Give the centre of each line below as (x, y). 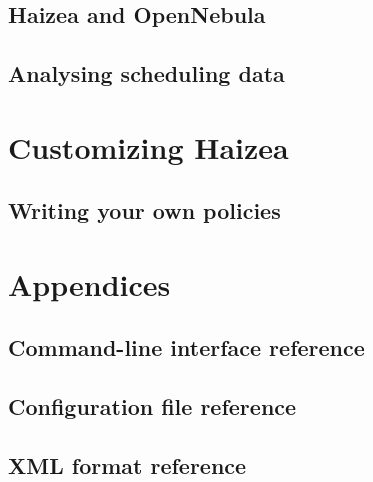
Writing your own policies (144, 210)
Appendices (89, 283)
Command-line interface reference (186, 347)
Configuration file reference (152, 406)
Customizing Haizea (148, 146)
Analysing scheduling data (146, 73)
